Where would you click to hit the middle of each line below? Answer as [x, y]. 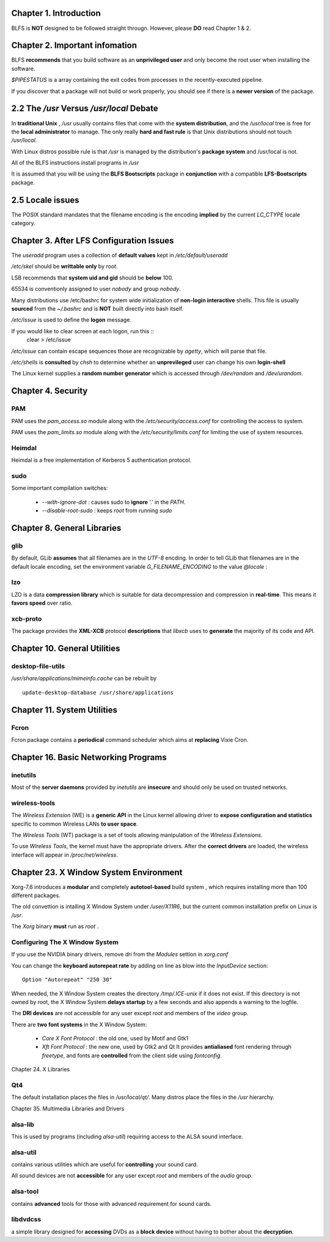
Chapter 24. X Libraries [41, 1070]
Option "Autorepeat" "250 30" [68, 980]
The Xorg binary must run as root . [55, 926]
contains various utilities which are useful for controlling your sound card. [105, 1164]
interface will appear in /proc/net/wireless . [65, 855]
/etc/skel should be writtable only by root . [64, 267]
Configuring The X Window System [65, 942]
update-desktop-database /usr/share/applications [98, 692]
